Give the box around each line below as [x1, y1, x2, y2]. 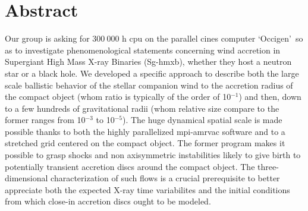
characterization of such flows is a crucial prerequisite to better [51, 172, 280, 184]
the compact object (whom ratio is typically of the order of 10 [5, 90, 231, 103]
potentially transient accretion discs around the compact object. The [5, 160, 255, 172]
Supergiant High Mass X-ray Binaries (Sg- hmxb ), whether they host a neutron [5, 55, 292, 68]
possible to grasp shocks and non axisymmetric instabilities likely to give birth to [5, 149, 301, 161]
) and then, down [238, 90, 301, 103]
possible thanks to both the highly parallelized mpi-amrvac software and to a [5, 125, 285, 137]
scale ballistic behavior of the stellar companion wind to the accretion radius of [5, 78, 293, 91]
